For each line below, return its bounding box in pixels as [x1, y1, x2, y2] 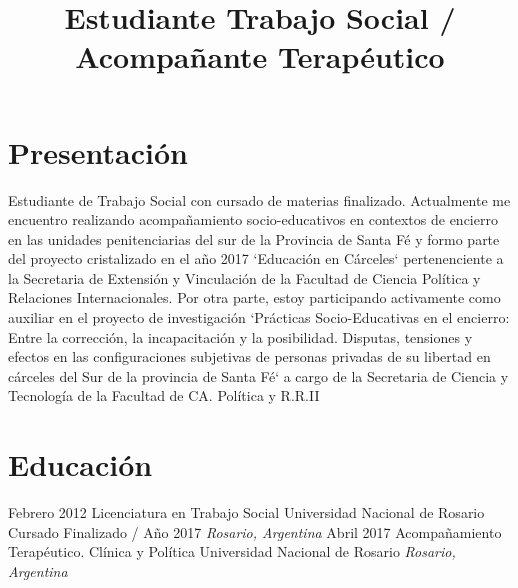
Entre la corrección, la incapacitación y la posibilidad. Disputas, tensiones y [8, 326, 473, 347]
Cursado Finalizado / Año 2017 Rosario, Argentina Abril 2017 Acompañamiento [8, 521, 502, 542]
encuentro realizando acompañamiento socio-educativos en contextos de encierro [8, 209, 498, 230]
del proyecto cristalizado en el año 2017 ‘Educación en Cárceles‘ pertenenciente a [8, 248, 504, 269]
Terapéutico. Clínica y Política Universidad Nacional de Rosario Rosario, [8, 541, 456, 562]
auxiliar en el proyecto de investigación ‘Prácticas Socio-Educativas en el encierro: [8, 307, 510, 328]
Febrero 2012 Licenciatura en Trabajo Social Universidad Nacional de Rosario [8, 502, 485, 523]
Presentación [8, 131, 188, 172]
